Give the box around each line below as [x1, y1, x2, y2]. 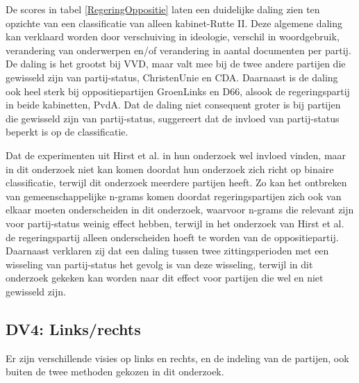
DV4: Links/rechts [6, 318, 141, 339]
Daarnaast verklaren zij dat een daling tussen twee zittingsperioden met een [6, 243, 329, 258]
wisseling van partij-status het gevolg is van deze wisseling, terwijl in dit [6, 256, 313, 271]
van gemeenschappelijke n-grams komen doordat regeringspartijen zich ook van [6, 188, 342, 203]
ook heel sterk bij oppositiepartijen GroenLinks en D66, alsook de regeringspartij [6, 83, 350, 98]
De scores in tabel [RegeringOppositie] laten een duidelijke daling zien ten [6, 2, 320, 16]
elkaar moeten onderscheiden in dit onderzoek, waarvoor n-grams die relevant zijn [6, 202, 354, 217]
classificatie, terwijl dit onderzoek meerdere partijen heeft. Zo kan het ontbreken [6, 175, 347, 190]
